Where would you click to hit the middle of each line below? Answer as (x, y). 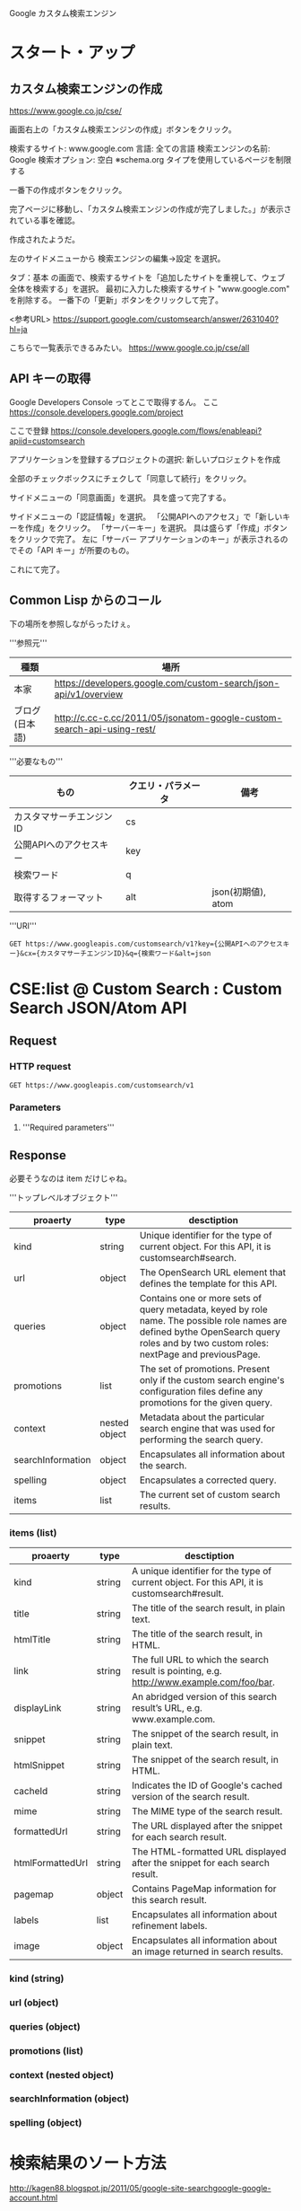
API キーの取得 (50, 379)
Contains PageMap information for (204, 1889)
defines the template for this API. (208, 1283)
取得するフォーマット (59, 897)
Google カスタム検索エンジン (63, 13)
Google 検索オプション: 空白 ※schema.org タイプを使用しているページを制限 (150, 159)
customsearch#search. (188, 1257)
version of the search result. (190, 1796)
